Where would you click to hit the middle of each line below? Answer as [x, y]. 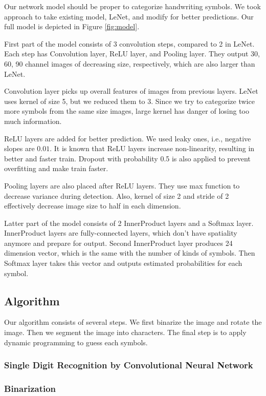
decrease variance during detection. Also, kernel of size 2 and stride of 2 [117, 195]
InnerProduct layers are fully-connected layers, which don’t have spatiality [121, 233]
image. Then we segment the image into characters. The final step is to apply [125, 332]
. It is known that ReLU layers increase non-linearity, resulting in [152, 148]
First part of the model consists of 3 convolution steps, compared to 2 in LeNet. [129, 43]
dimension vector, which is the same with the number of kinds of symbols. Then [130, 253]
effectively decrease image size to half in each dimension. [93, 206]
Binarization [30, 388]
